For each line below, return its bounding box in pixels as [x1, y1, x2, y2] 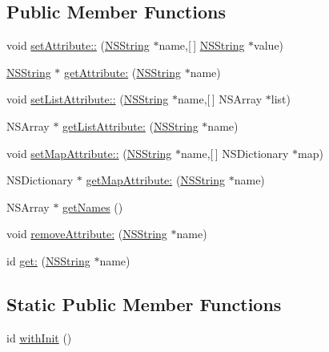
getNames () [62, 198, 123, 215]
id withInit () [6, 329, 72, 346]
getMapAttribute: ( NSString [86, 172, 226, 188]
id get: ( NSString [6, 252, 90, 269]
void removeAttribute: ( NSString [6, 225, 167, 242]
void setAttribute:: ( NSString [6, 37, 150, 54]
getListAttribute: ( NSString [62, 117, 199, 134]
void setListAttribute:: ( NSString [6, 91, 169, 107]
